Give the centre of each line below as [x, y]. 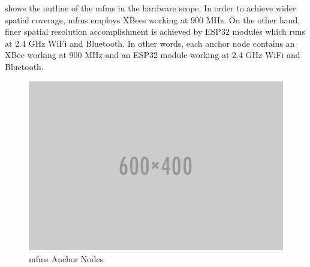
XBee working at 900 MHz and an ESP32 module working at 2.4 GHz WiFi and [153, 55]
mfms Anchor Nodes [66, 258]
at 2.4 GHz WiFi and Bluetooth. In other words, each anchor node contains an [150, 43]
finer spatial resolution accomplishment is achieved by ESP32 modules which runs [155, 31]
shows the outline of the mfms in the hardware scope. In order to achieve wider [151, 8]
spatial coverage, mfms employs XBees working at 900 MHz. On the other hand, [153, 19]
